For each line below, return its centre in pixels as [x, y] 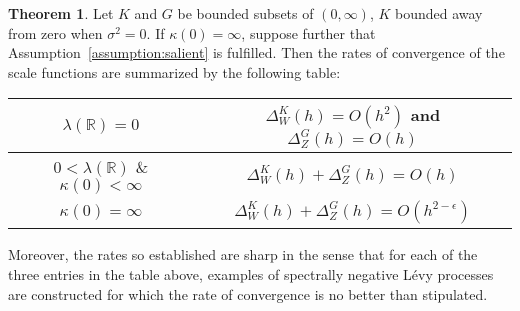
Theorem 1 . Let [61, 13]
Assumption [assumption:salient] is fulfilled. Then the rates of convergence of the [256, 52]
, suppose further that [308, 32]
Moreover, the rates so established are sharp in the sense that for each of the [243, 254]
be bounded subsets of [245, 13]
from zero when [55, 32]
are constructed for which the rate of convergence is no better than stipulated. [248, 293]
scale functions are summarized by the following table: [174, 71]
